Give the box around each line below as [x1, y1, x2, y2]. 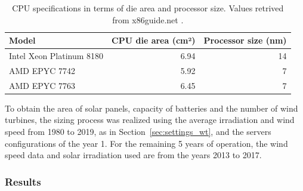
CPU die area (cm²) [112, 34, 196, 47]
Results [5, 174, 41, 189]
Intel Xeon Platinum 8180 [9, 50, 104, 62]
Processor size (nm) [203, 34, 287, 47]
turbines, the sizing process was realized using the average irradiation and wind [5, 113, 295, 126]
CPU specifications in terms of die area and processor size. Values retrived [12, 2, 284, 14]
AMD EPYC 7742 [9, 64, 76, 76]
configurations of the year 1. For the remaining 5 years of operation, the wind [5, 137, 288, 149]
